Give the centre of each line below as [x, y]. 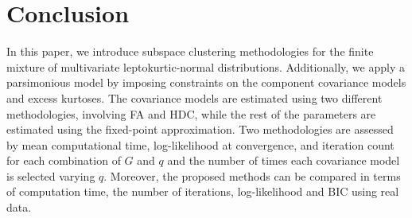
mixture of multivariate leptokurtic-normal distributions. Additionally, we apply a [206, 66]
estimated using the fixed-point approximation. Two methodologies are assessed [200, 129]
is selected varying [51, 175]
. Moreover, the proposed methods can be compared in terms [252, 175]
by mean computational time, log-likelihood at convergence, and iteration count [200, 144]
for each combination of [64, 160]
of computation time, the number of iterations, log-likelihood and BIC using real [203, 191]
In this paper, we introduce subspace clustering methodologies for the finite [190, 51]
